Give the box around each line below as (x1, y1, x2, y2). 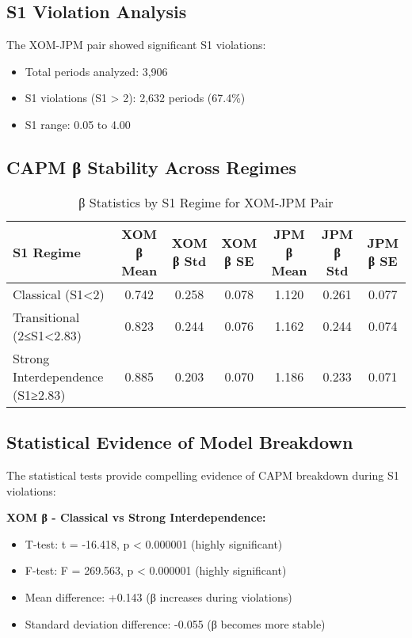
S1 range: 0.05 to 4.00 (25, 116, 131, 132)
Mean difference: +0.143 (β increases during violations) (25, 588, 292, 605)
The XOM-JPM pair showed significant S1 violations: (6, 36, 266, 53)
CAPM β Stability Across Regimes (6, 154, 296, 179)
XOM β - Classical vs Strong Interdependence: (6, 509, 266, 526)
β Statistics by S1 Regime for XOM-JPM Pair (78, 192, 334, 211)
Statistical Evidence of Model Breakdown (6, 430, 353, 454)
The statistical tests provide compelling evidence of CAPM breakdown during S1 (6, 466, 399, 483)
